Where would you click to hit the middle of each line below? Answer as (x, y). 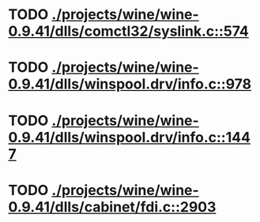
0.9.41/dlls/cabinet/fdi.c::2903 (112, 207)
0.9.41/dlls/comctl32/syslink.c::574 (128, 31)
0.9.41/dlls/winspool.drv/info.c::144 (130, 137)
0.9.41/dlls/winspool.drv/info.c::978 (130, 84)
